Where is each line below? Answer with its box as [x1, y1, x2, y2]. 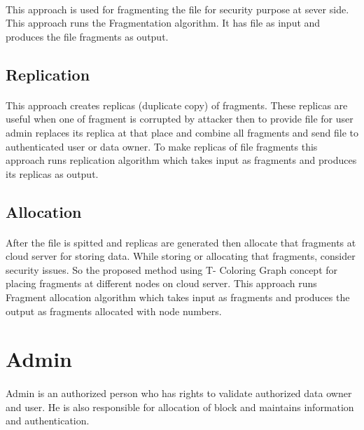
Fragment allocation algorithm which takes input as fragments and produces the [6, 290, 350, 305]
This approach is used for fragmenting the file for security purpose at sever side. [6, 1, 349, 16]
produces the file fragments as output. [6, 29, 169, 43]
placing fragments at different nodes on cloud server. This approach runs [6, 276, 317, 291]
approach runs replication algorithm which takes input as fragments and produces [6, 153, 357, 167]
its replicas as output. [6, 166, 99, 181]
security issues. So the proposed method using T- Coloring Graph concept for [6, 262, 338, 277]
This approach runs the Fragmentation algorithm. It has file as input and [6, 15, 321, 30]
